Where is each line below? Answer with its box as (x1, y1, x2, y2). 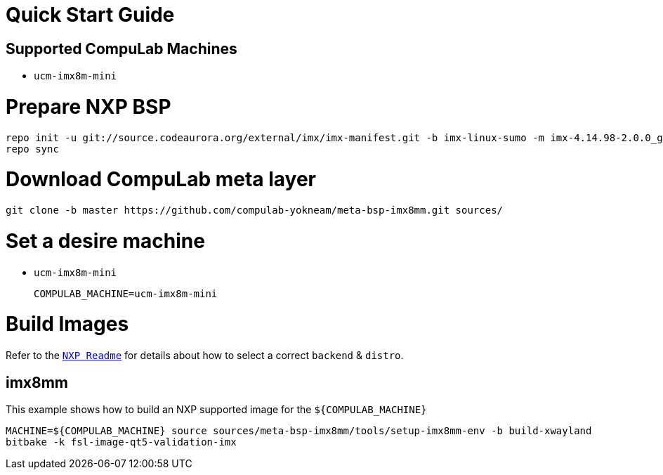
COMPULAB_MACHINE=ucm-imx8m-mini (34, 287, 218, 299)
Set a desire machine (6, 228, 205, 253)
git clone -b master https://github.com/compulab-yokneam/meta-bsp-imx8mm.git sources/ (6, 204, 504, 216)
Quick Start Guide (6, 3, 175, 27)
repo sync (6, 143, 59, 155)
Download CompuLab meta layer (6, 167, 317, 192)
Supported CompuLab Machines (6, 39, 237, 58)
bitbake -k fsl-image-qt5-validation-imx (6, 436, 237, 448)
